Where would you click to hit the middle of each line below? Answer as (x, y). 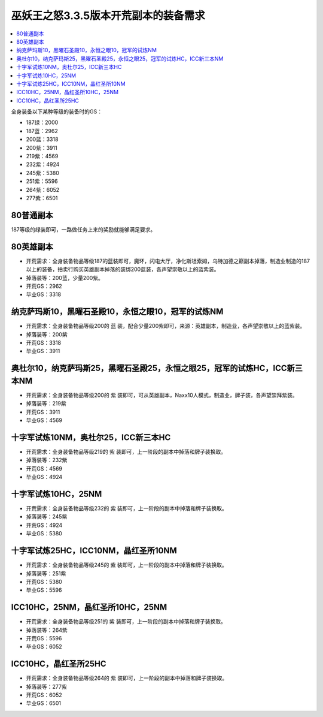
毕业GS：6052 (44, 647)
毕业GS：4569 (44, 420)
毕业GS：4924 (44, 477)
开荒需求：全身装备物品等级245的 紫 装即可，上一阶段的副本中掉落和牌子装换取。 (127, 565)
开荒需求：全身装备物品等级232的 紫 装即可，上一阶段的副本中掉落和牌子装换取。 (127, 508)
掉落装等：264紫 (47, 630)
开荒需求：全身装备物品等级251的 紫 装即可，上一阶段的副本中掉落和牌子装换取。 (126, 622)
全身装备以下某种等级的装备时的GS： (57, 112)
